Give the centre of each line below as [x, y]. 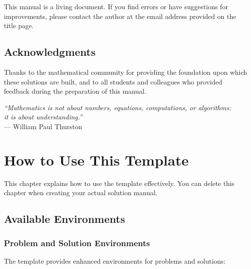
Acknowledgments [50, 52]
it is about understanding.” [43, 117]
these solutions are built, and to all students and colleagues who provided [113, 81]
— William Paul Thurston [43, 126]
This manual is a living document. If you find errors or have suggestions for [116, 6]
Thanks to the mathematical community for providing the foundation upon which [126, 72]
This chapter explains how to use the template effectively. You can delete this [119, 183]
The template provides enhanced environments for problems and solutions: [115, 261]
